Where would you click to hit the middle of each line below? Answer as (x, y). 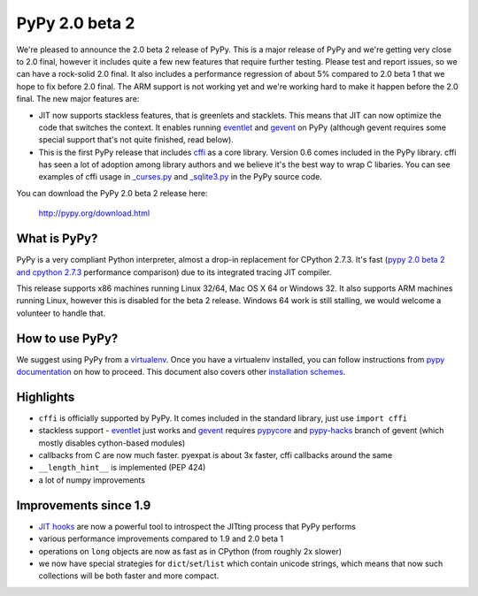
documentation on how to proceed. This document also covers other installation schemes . (181, 372)
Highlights (46, 397)
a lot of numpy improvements (92, 480)
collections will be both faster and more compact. (129, 576)
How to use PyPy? (67, 338)
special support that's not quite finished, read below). (136, 140)
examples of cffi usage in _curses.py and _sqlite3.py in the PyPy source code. (180, 177)
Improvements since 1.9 (84, 505)
